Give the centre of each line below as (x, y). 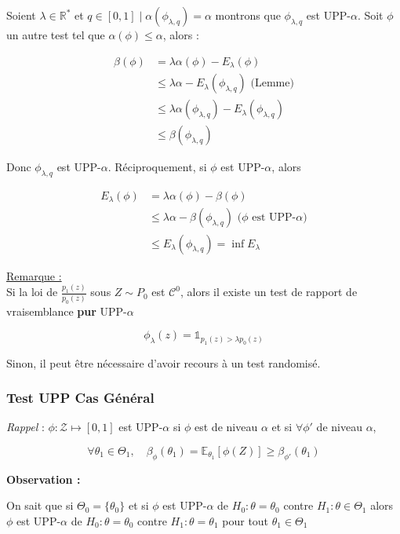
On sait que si (40, 505)
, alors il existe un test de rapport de (269, 292)
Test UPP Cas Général (80, 398)
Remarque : (34, 275)
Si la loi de (32, 292)
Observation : (44, 479)
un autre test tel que (56, 35)
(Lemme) (272, 84)
